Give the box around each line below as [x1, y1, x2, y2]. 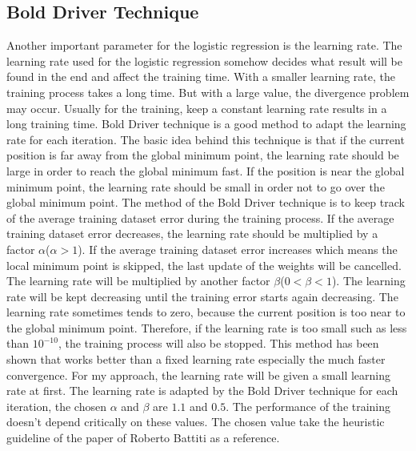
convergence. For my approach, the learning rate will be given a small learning [6, 366, 391, 383]
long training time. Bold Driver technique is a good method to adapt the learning [6, 115, 406, 132]
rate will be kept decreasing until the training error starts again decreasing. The [6, 288, 398, 304]
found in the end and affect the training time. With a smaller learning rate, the [6, 68, 395, 85]
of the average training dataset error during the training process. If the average [6, 209, 394, 226]
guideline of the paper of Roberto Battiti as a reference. [6, 429, 280, 446]
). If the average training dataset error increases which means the [78, 240, 398, 257]
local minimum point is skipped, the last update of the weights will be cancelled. [6, 256, 402, 273]
